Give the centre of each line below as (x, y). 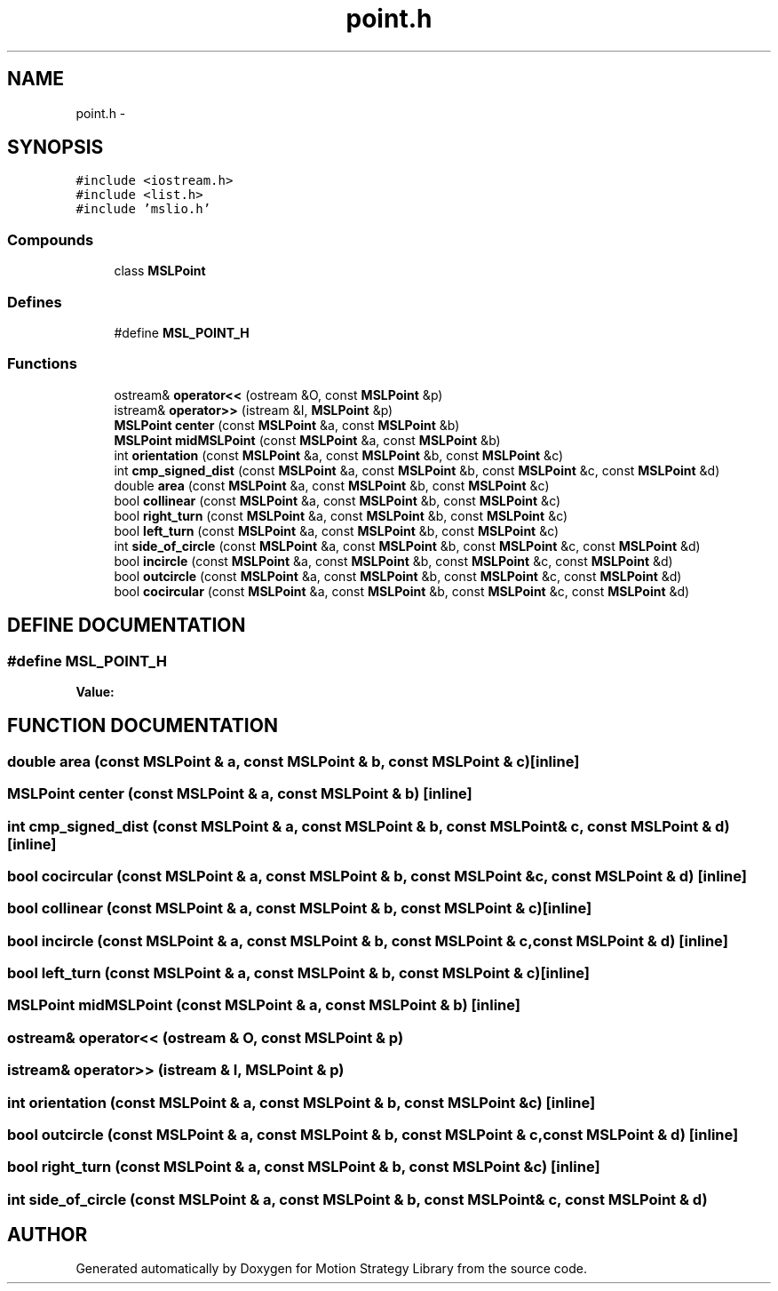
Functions (42, 364)
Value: (95, 691)
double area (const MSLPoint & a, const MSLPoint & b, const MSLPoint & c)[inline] (294, 761)
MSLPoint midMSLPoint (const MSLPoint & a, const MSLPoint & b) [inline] (264, 1005)
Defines (35, 302)
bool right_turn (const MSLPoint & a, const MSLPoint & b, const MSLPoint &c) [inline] (304, 1167)
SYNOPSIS (56, 147)
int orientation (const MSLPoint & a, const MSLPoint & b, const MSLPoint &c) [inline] (302, 1102)
